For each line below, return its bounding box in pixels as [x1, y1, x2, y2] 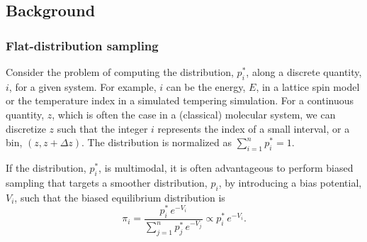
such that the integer [57, 121, 148, 136]
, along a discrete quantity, [246, 65, 362, 79]
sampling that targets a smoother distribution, [6, 175, 208, 189]
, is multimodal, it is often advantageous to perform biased [98, 160, 354, 175]
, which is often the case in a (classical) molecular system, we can [52, 106, 336, 121]
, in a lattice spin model [256, 79, 360, 94]
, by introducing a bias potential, [218, 175, 362, 189]
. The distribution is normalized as [81, 135, 232, 150]
